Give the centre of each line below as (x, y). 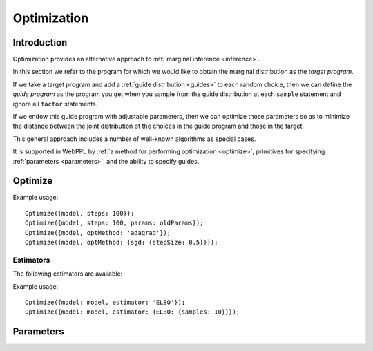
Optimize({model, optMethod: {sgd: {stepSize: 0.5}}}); (122, 243)
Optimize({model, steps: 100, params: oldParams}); (114, 223)
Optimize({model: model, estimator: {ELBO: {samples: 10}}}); (133, 312)
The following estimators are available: (68, 274)
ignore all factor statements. (55, 104)
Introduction (40, 42)
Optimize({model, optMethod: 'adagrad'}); (98, 233)
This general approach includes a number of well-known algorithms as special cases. (134, 139)
